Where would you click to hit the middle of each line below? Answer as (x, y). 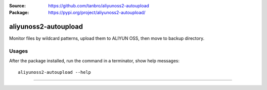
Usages (19, 51)
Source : (18, 6)
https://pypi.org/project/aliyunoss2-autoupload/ (97, 13)
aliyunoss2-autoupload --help (55, 72)
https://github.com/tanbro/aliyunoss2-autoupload (99, 6)
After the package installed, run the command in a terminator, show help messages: (94, 61)
